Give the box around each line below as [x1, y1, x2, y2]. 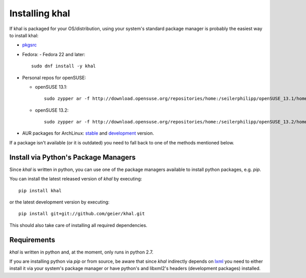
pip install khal [18, 188, 62, 193]
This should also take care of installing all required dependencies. [9, 222, 147, 228]
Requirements [9, 235, 56, 244]
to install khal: [9, 32, 39, 38]
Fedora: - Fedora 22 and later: [22, 51, 86, 57]
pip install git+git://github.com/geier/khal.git [18, 211, 145, 217]
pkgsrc [22, 42, 37, 48]
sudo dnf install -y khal [31, 63, 96, 69]
